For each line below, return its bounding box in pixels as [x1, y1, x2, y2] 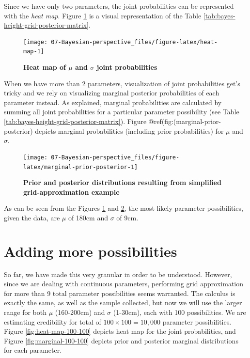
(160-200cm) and [55, 307, 105, 317]
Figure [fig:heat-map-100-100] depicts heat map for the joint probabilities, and [4, 326, 236, 336]
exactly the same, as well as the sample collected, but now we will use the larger [4, 297, 242, 308]
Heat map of [23, 62, 66, 72]
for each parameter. [4, 345, 62, 355]
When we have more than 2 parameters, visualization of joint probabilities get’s [4, 78, 240, 88]
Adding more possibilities [4, 241, 177, 261]
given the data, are [4, 212, 60, 222]
